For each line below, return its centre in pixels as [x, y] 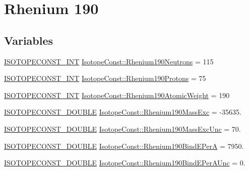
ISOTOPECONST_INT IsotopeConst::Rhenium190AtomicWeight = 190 [117, 95]
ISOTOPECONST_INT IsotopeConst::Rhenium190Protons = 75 [105, 78]
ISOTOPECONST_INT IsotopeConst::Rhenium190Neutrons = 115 [109, 61]
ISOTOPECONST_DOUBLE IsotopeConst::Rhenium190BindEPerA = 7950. [124, 146]
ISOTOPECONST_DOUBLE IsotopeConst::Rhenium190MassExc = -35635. [123, 112]
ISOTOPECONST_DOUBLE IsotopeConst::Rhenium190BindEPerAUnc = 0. [125, 163]
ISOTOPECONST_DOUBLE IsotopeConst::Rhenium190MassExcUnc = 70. [122, 129]
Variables [29, 40]
